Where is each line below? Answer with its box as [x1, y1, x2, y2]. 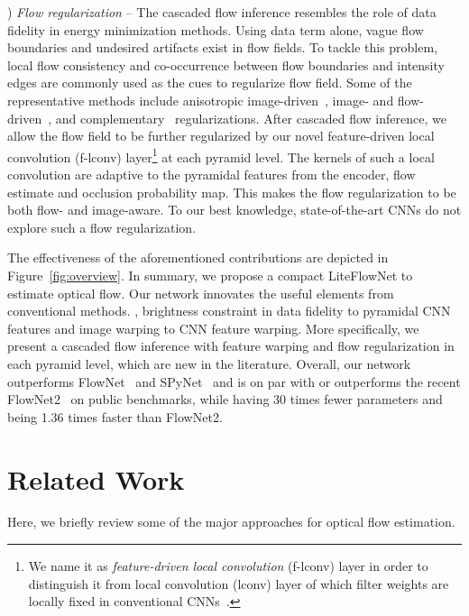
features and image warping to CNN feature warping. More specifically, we [7, 318, 419, 337]
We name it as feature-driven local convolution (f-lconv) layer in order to [28, 556, 428, 575]
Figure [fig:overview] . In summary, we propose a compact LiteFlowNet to [7, 265, 413, 284]
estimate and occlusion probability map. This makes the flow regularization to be [7, 182, 456, 201]
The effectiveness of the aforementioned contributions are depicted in [7, 248, 389, 267]
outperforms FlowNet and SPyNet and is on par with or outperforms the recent [7, 372, 461, 391]
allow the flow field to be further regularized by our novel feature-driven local [7, 126, 435, 145]
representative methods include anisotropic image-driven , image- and [7, 90, 394, 109]
